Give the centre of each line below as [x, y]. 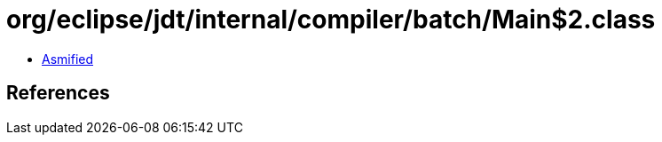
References [58, 93]
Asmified [68, 59]
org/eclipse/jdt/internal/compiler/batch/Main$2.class [331, 20]
